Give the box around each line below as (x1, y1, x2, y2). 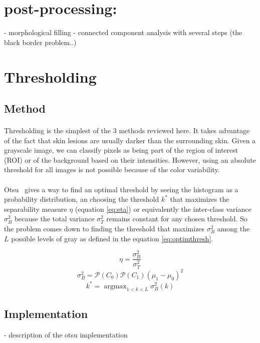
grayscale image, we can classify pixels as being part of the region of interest (4, 145, 238, 155)
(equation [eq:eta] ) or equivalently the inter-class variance (75, 203, 251, 214)
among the (217, 223, 250, 233)
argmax (104, 282, 127, 290)
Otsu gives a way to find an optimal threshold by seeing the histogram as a (4, 184, 238, 194)
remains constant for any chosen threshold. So (106, 213, 247, 224)
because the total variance (14, 213, 95, 224)
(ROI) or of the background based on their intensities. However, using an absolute (4, 154, 256, 165)
